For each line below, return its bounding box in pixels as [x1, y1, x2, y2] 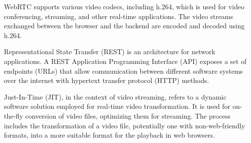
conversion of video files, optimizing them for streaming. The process [25, 110, 231, 121]
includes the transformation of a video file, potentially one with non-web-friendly [4, 120, 245, 130]
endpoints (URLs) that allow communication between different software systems [4, 65, 243, 76]
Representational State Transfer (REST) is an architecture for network [4, 46, 215, 57]
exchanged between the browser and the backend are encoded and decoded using [4, 20, 245, 31]
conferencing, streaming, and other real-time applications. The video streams [4, 11, 233, 21]
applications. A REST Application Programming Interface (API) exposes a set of [4, 56, 247, 66]
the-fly [4, 110, 23, 121]
